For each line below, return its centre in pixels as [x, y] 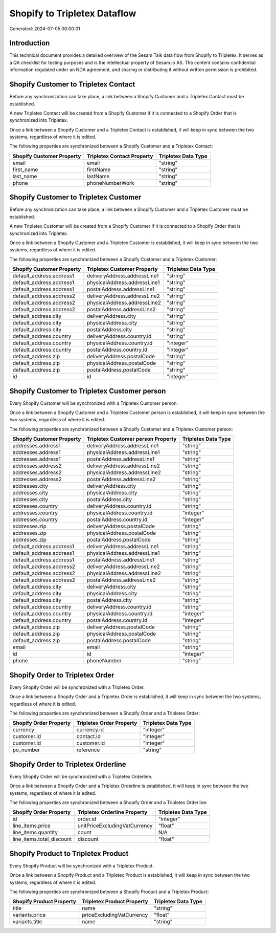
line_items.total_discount [42, 839]
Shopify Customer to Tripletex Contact [72, 84]
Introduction [30, 43]
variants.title [27, 922]
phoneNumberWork [110, 183]
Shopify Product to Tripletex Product [69, 853]
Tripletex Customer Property [122, 269]
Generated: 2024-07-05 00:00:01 [45, 29]
